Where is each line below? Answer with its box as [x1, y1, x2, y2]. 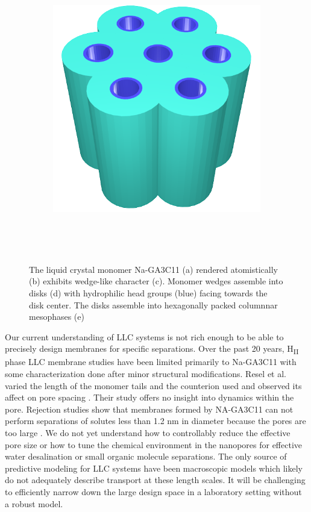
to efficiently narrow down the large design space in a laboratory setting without [5, 485, 302, 498]
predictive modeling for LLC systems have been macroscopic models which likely [5, 461, 303, 474]
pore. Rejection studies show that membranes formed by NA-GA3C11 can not [5, 402, 294, 415]
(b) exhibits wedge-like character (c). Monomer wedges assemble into [29, 275, 283, 287]
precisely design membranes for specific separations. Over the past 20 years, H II [5, 342, 299, 357]
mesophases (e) [29, 310, 84, 323]
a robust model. [5, 497, 63, 510]
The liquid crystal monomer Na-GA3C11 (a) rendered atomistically [29, 263, 278, 275]
